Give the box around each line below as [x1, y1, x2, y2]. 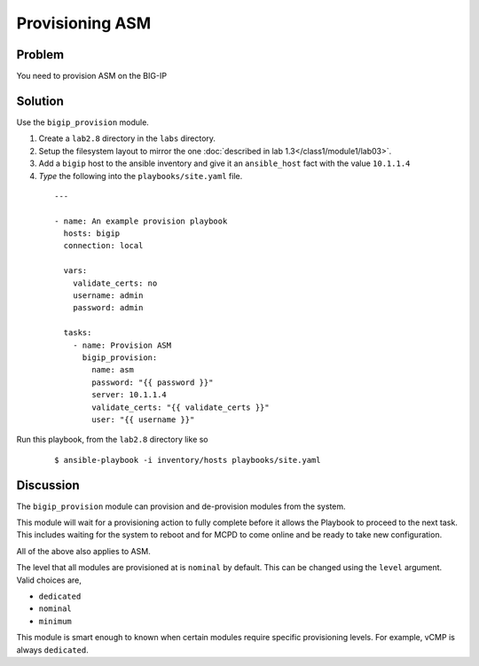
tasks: [63, 328, 92, 338]
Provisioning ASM [16, 13, 152, 33]
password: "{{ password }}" [91, 377, 214, 388]
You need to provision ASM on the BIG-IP [16, 71, 168, 82]
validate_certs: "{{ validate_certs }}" [91, 402, 270, 412]
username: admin [72, 291, 144, 301]
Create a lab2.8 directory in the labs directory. [38, 133, 216, 144]
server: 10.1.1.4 [91, 390, 168, 400]
